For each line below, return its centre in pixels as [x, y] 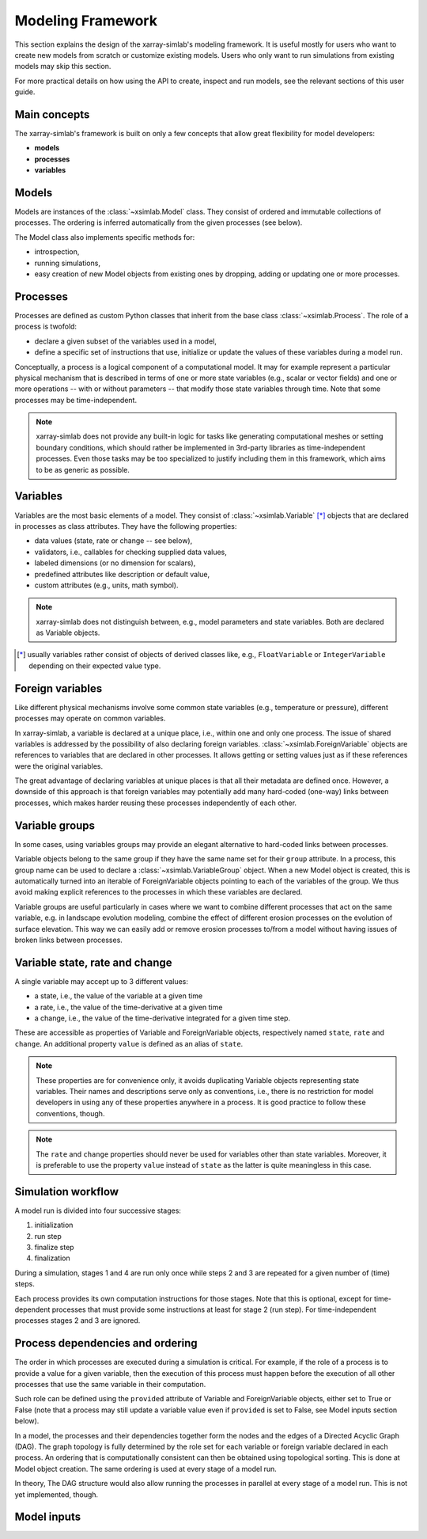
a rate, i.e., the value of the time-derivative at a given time [128, 1007]
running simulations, [67, 263]
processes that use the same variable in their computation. [110, 1384]
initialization [54, 1225]
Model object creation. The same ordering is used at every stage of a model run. [145, 1469]
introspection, [57, 252]
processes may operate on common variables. [90, 718]
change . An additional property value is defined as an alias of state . [129, 1043]
